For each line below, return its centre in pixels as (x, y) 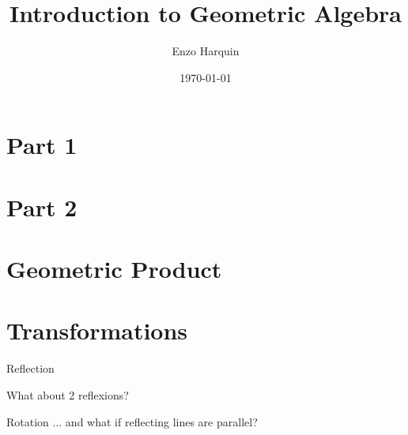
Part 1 (42, 145)
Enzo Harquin (206, 51)
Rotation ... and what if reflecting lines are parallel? (132, 421)
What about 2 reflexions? (68, 394)
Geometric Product (114, 269)
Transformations (97, 330)
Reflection (30, 368)
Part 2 (42, 206)
